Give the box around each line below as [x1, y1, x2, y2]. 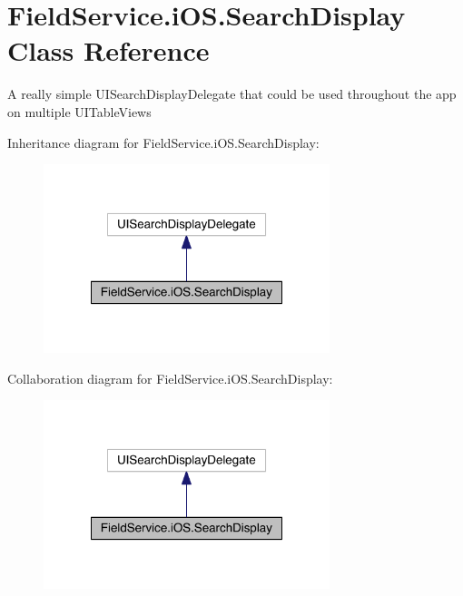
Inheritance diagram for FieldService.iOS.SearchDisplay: [7, 132, 320, 151]
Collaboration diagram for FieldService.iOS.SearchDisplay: [7, 368, 333, 387]
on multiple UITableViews [7, 102, 152, 121]
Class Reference [7, 32, 210, 69]
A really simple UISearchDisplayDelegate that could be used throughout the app [7, 84, 457, 103]
